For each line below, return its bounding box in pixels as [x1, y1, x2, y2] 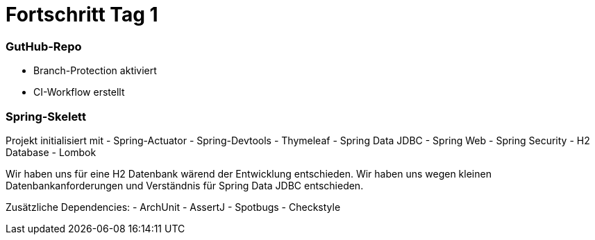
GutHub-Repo [6, 39, 82, 53]
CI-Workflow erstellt [33, 86, 125, 98]
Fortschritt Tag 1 [6, 3, 158, 26]
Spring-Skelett [6, 109, 86, 123]
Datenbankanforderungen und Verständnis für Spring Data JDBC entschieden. [6, 179, 364, 191]
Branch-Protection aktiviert [33, 65, 157, 77]
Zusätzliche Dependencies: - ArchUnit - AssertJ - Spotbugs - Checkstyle [6, 200, 341, 213]
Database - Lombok [6, 146, 97, 158]
